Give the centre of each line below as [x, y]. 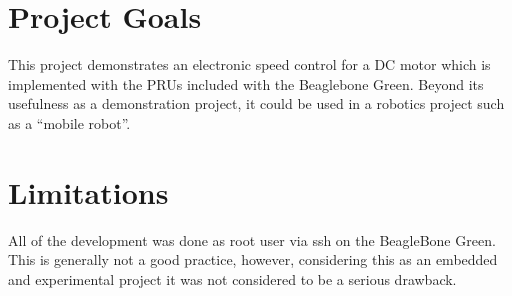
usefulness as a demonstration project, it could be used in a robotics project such [256, 103]
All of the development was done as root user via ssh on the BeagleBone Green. [252, 239]
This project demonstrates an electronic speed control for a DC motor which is [249, 64]
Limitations [88, 191]
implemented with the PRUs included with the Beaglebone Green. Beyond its [246, 83]
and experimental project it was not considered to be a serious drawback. [232, 278]
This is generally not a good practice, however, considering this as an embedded [253, 259]
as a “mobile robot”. [69, 122]
